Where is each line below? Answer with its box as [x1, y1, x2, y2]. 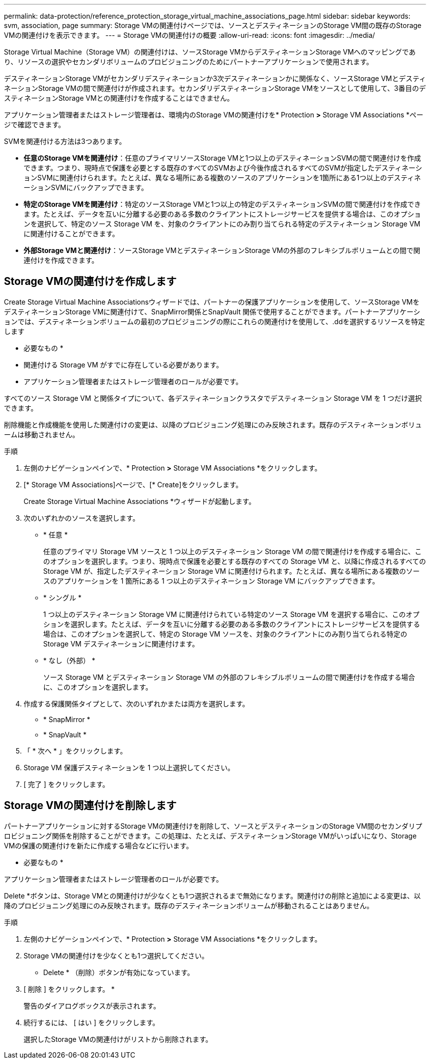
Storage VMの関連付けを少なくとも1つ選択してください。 [24, 951, 209, 960]
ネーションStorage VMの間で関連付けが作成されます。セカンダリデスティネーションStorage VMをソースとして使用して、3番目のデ [4, 84, 426, 92]
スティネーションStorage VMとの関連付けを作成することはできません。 [4, 94, 234, 102]
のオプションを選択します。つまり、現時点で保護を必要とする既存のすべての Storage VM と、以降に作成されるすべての [43, 557, 426, 565]
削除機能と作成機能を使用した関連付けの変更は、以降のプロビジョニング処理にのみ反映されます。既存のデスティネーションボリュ [4, 420, 422, 429]
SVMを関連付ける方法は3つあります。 [4, 137, 126, 145]
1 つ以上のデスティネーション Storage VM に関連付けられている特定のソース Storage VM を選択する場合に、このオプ [43, 610, 420, 618]
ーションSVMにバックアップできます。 [24, 183, 148, 192]
